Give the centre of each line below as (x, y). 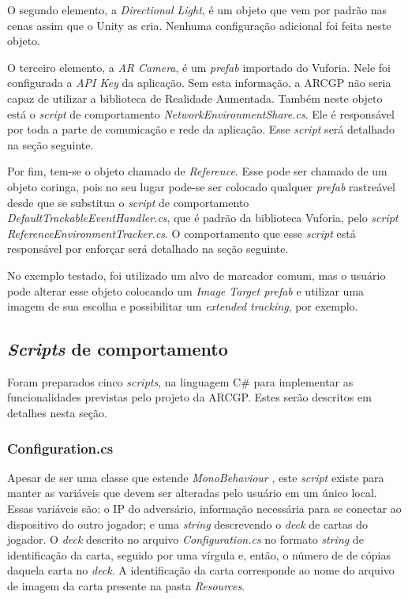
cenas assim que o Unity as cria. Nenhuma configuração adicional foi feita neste (199, 25)
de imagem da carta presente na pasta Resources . (126, 586)
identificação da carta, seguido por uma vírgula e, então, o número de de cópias (199, 554)
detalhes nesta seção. (57, 413)
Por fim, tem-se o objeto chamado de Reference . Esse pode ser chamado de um (197, 171)
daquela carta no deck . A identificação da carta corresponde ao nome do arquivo (201, 570)
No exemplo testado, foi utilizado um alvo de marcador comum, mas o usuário (197, 275)
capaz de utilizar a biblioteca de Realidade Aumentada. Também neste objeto (195, 98)
